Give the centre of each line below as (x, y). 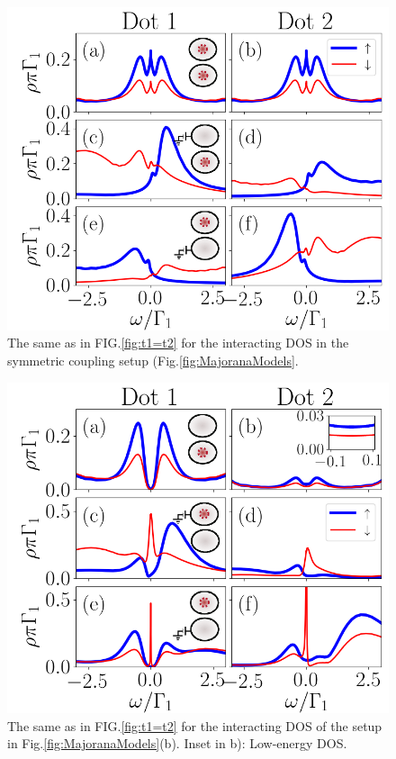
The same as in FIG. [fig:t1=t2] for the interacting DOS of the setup (195, 725)
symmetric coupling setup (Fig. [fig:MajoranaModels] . (153, 361)
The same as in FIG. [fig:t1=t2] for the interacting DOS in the (178, 343)
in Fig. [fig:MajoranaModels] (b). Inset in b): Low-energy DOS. (177, 743)
